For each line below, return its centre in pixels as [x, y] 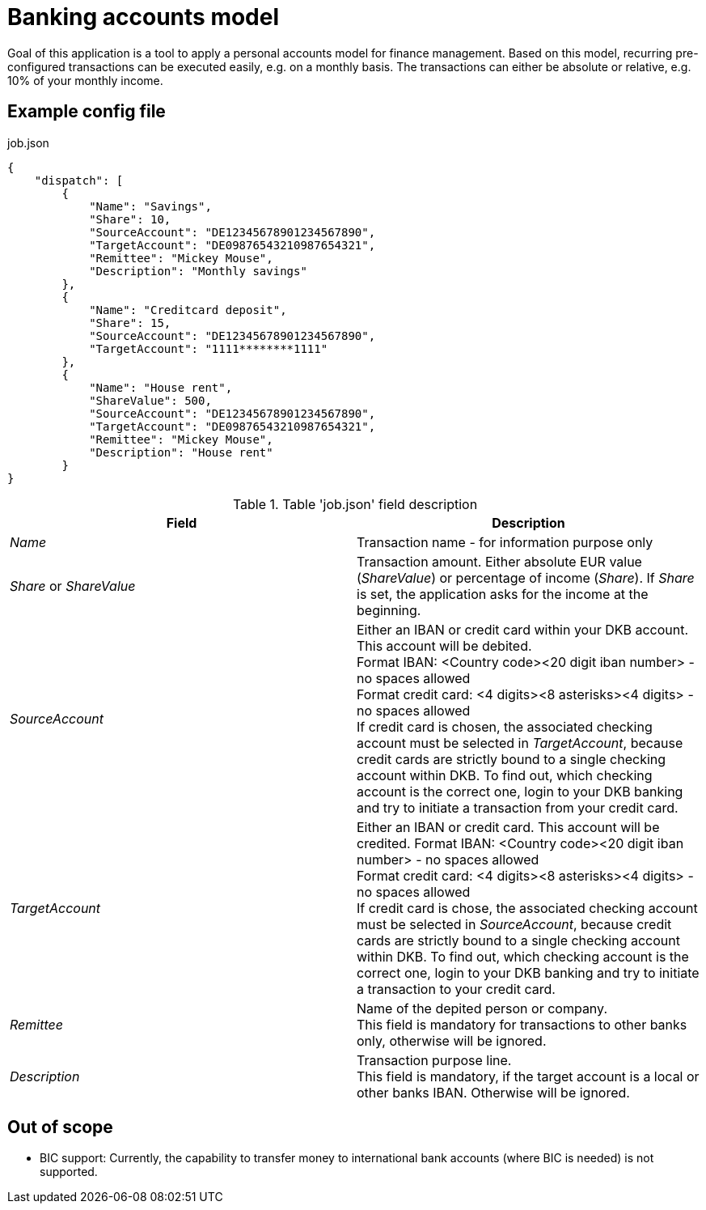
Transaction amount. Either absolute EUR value [499, 561]
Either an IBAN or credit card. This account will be [508, 827]
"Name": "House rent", [161, 387]
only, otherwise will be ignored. [452, 1040]
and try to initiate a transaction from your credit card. [518, 807]
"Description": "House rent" [181, 452]
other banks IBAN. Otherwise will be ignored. [493, 1092]
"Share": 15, [130, 323]
